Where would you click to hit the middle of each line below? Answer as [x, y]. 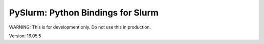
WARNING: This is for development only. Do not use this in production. [80, 27]
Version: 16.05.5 [25, 36]
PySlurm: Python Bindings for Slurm [84, 13]
